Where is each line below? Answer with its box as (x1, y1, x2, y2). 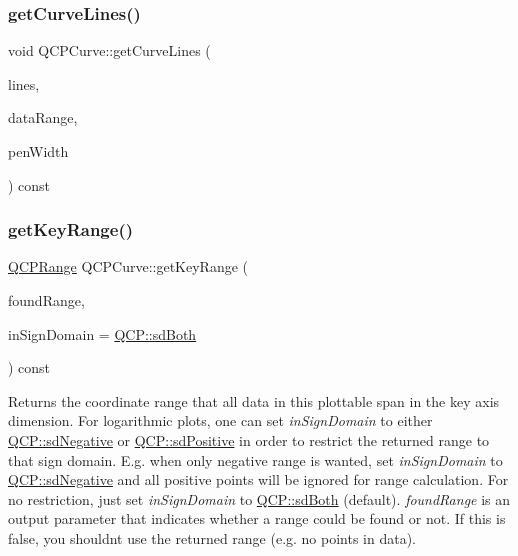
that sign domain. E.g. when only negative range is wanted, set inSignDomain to (8, 449, 503, 470)
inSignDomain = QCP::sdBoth (8, 323, 197, 344)
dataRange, (8, 107, 78, 128)
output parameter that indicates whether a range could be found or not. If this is (8, 508, 506, 529)
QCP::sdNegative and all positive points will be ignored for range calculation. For (8, 469, 509, 490)
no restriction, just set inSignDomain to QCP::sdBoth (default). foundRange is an (8, 488, 511, 509)
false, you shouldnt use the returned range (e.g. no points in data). (8, 527, 417, 548)
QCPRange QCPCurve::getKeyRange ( (8, 256, 248, 277)
